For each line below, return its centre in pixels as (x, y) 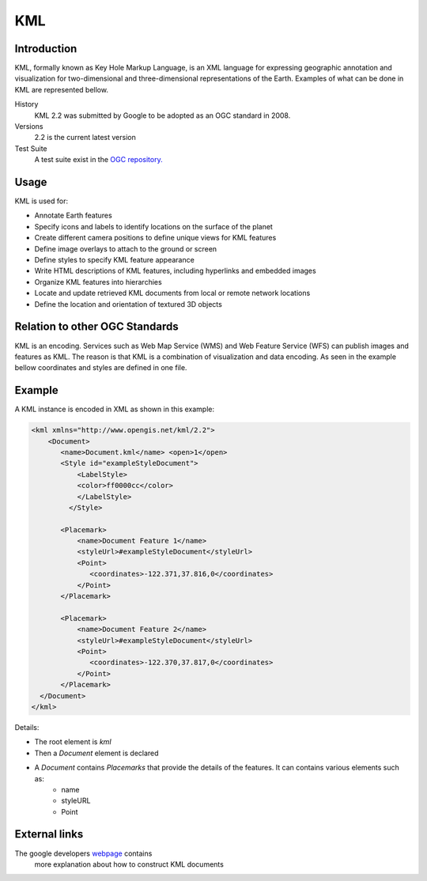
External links (49, 834)
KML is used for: (42, 201)
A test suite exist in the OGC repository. (98, 160)
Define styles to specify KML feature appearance (115, 260)
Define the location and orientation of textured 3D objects (128, 304)
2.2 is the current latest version (85, 138)
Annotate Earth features (73, 216)
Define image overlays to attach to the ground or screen (126, 248)
